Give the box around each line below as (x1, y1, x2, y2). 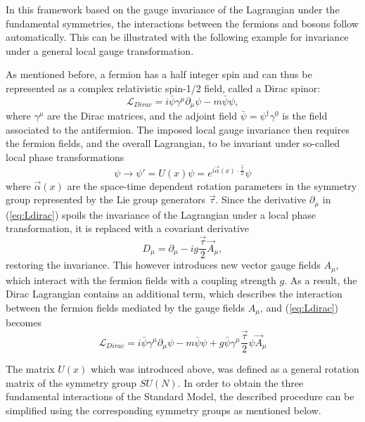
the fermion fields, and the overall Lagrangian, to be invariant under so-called (6, 136, 340, 151)
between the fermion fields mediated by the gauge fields (6, 300, 245, 314)
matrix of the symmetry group (6, 375, 137, 390)
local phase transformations (6, 150, 124, 165)
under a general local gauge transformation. (6, 43, 194, 58)
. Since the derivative (215, 192, 307, 207)
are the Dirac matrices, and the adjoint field (47, 108, 238, 123)
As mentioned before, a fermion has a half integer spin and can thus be (6, 67, 312, 82)
